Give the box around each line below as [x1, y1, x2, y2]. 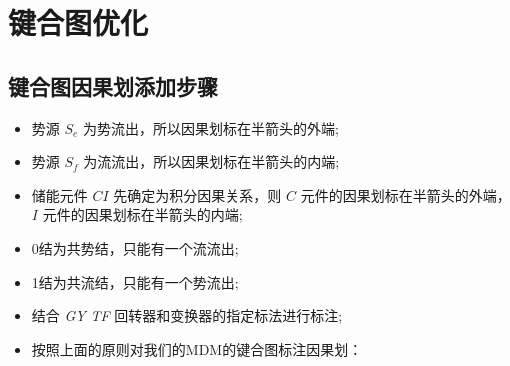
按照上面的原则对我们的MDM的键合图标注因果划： [31, 338, 363, 359]
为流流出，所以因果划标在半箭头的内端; [83, 151, 340, 172]
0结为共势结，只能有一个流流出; [31, 237, 239, 258]
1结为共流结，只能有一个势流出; [31, 271, 239, 292]
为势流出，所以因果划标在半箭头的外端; [83, 117, 339, 138]
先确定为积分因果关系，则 [113, 184, 282, 205]
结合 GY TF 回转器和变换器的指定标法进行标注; [31, 305, 343, 326]
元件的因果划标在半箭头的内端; [42, 204, 243, 225]
